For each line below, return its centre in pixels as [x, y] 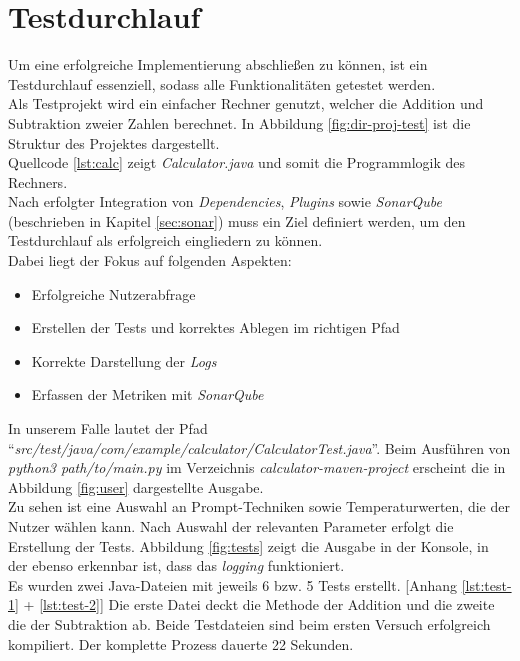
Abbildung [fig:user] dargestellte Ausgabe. [136, 486]
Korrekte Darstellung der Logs [124, 360]
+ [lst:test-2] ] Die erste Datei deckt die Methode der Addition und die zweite [259, 604]
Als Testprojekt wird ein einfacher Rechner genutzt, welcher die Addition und [246, 103]
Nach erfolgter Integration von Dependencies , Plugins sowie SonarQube [225, 201]
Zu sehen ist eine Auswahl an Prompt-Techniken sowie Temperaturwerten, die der [259, 506]
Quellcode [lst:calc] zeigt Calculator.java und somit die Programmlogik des [237, 162]
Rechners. [38, 181]
